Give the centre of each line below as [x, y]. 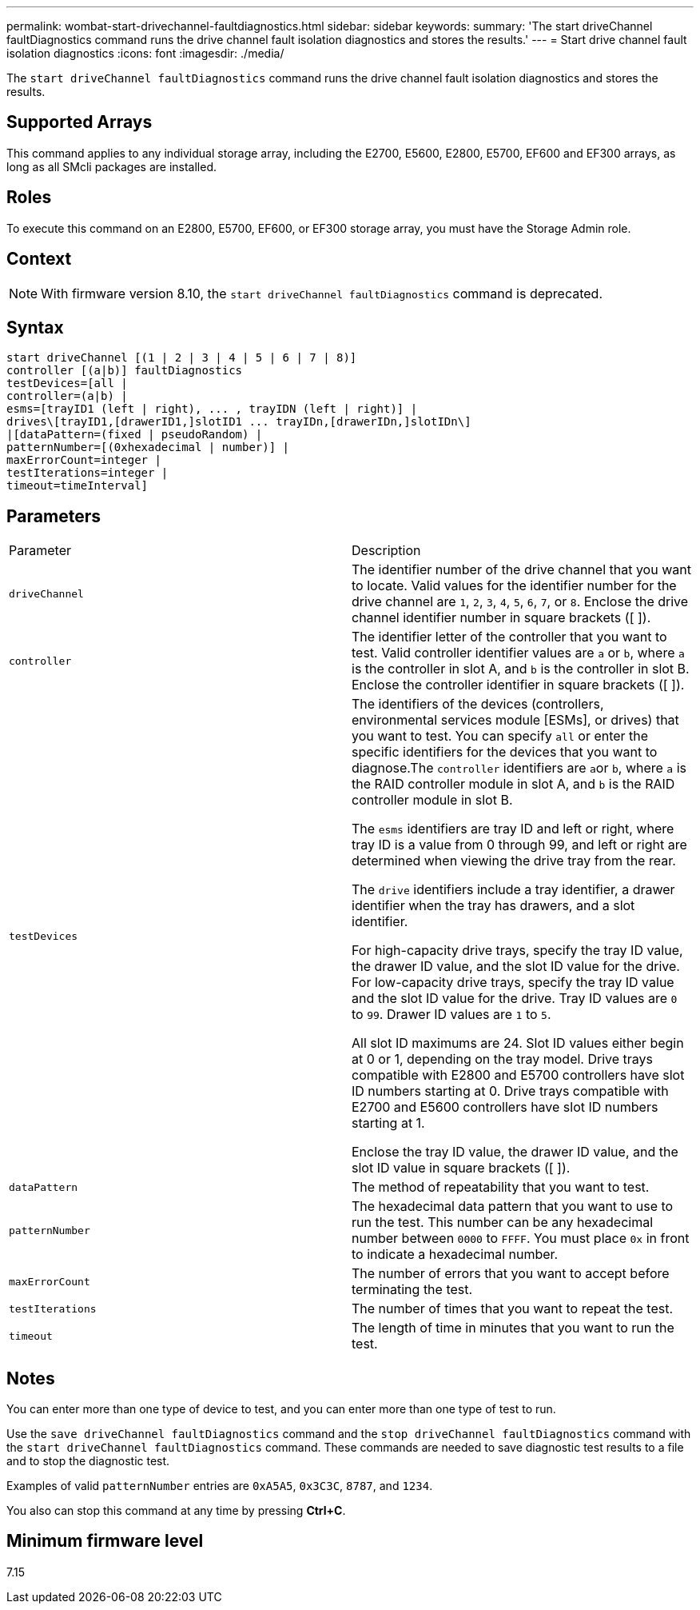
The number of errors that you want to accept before [511, 1274]
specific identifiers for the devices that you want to [505, 752]
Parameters [54, 516]
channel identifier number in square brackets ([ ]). [501, 618]
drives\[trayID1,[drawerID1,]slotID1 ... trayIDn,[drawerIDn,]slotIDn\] [239, 422]
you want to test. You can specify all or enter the [500, 736]
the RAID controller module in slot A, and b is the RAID [513, 784]
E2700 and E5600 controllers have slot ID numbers [505, 1107]
